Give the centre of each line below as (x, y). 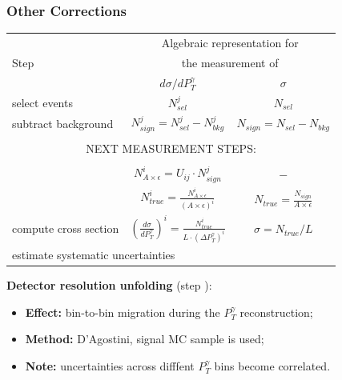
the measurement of (230, 62)
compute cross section (66, 228)
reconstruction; (276, 312)
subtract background (63, 123)
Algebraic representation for (230, 42)
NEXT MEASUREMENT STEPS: (171, 148)
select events (42, 102)
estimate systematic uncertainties (94, 255)
